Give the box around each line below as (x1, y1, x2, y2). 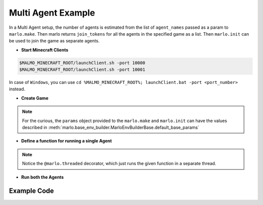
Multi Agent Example (9, 7, 95, 18)
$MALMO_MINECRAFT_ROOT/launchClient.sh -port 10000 (19, 60, 146, 65)
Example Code (9, 187, 54, 195)
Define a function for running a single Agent (21, 138, 112, 144)
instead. (9, 86, 25, 92)
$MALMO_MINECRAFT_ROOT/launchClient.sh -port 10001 (19, 67, 146, 73)
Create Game (21, 95, 49, 101)
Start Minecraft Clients (21, 47, 68, 53)
